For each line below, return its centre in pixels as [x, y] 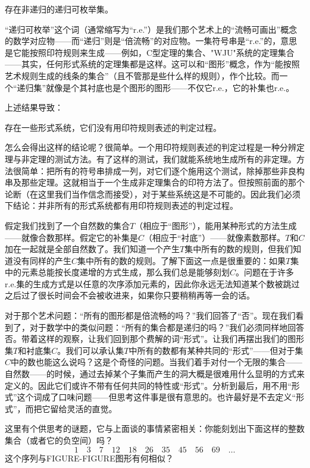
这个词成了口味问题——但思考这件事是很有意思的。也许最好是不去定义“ [156, 397]
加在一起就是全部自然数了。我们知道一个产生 [92, 249]
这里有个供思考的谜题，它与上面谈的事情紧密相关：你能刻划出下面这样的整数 [155, 428]
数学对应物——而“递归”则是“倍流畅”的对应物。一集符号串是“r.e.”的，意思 [155, 41]
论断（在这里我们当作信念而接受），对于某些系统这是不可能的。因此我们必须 [153, 194]
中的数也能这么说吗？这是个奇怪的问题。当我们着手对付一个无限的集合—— [157, 362]
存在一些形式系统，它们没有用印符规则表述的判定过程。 [113, 127]
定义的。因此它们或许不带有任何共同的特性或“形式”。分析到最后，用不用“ [148, 385]
